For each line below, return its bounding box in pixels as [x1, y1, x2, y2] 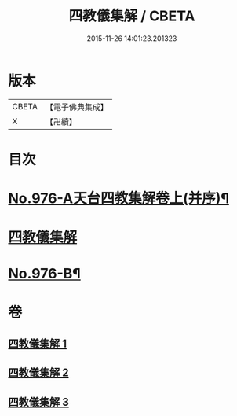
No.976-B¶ [8, 265, 81, 283]
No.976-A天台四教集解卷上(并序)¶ [8, 190, 230, 208]
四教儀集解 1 [8, 337, 67, 351]
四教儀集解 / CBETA [68, 7, 195, 25]
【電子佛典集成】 [45, 101, 108, 112]
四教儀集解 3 [8, 395, 69, 409]
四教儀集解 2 [8, 366, 69, 380]
